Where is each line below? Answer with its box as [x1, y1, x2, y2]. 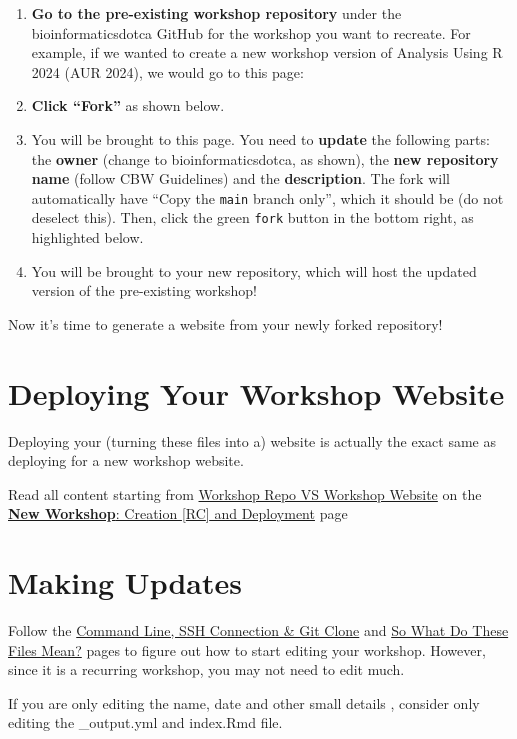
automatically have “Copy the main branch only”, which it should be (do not [31, 187, 504, 208]
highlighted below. [31, 227, 144, 248]
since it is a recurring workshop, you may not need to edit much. [8, 659, 405, 680]
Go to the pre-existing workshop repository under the [31, 3, 402, 23]
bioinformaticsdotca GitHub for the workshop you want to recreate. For [31, 22, 471, 43]
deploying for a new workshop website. [8, 450, 244, 471]
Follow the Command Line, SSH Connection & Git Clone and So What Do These [8, 620, 509, 641]
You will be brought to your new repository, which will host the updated [31, 260, 477, 281]
